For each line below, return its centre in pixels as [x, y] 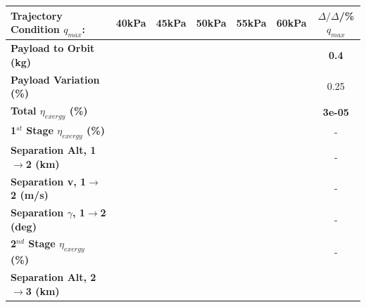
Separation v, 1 [49, 181]
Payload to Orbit [53, 48]
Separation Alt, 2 [53, 277]
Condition [35, 29]
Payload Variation [55, 79]
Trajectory [37, 15]
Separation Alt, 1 [53, 150]
